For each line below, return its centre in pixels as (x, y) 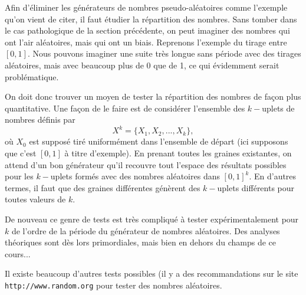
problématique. (32, 76)
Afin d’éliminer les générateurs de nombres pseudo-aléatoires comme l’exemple (146, 7)
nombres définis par (40, 119)
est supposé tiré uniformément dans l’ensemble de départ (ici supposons (159, 141)
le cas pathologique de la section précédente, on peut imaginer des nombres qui (147, 30)
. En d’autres (273, 176)
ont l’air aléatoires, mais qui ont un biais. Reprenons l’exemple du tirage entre (146, 42)
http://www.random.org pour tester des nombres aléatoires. (113, 285)
